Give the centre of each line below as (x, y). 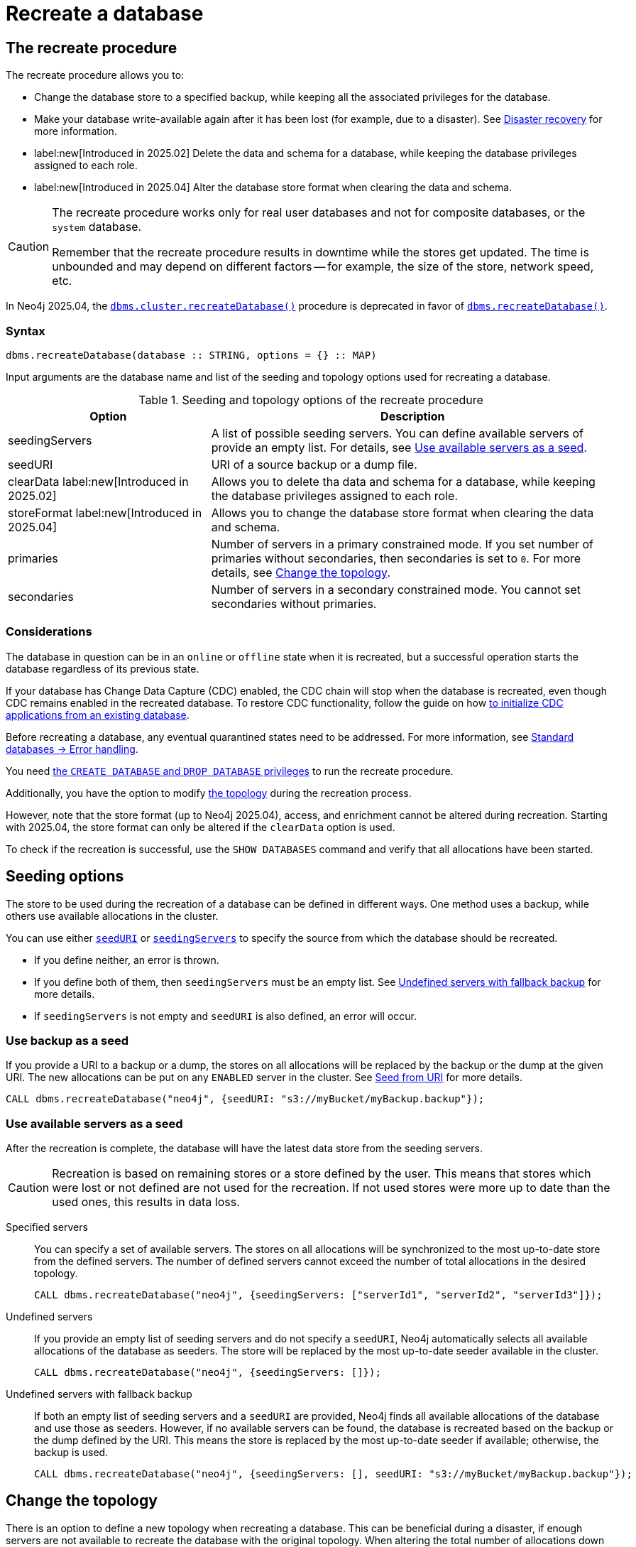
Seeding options (65, 876)
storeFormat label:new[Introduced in (105, 512)
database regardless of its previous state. (103, 668)
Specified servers (47, 1227)
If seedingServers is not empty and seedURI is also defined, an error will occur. (226, 1016)
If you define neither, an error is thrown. (127, 960)
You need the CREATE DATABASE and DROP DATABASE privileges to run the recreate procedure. (230, 771)
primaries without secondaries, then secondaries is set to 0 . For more (396, 558)
